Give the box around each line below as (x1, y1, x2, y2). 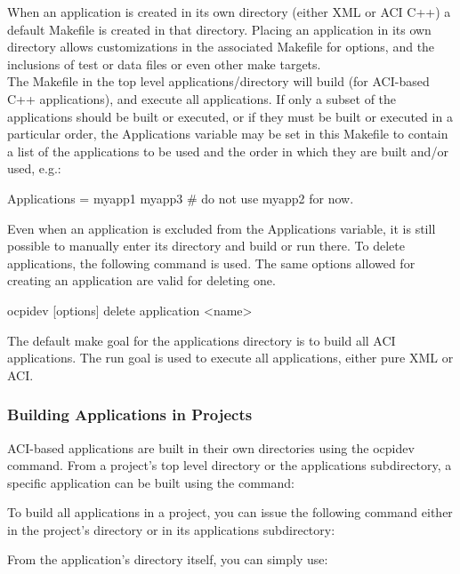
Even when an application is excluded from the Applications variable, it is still (7, 219, 436, 237)
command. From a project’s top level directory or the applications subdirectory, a (7, 456, 452, 474)
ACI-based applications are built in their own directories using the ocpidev (7, 438, 415, 457)
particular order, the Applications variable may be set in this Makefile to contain (7, 124, 448, 143)
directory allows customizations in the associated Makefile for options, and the (7, 37, 435, 56)
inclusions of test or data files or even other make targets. (7, 54, 321, 73)
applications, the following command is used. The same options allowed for (7, 253, 416, 272)
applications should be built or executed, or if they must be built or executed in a (7, 107, 453, 125)
